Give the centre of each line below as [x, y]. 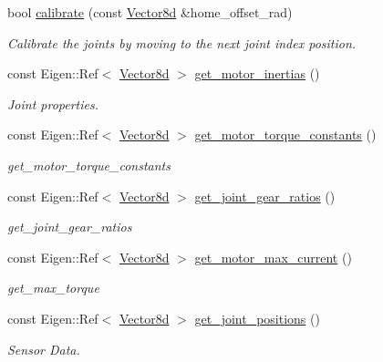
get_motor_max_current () [273, 257]
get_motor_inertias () [257, 73]
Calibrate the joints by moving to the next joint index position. [182, 42]
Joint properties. [53, 103]
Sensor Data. [44, 349]
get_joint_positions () [257, 318]
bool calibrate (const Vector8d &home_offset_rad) [150, 12]
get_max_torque [53, 288]
